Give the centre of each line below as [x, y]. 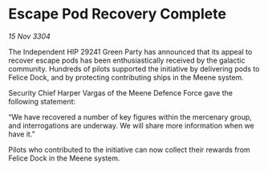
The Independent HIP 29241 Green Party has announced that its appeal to [130, 51]
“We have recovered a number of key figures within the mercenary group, [130, 116]
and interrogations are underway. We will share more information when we [131, 125]
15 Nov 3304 [29, 36]
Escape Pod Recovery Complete [118, 14]
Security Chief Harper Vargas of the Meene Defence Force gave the [120, 92]
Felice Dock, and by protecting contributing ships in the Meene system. [126, 77]
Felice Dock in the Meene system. [64, 158]
